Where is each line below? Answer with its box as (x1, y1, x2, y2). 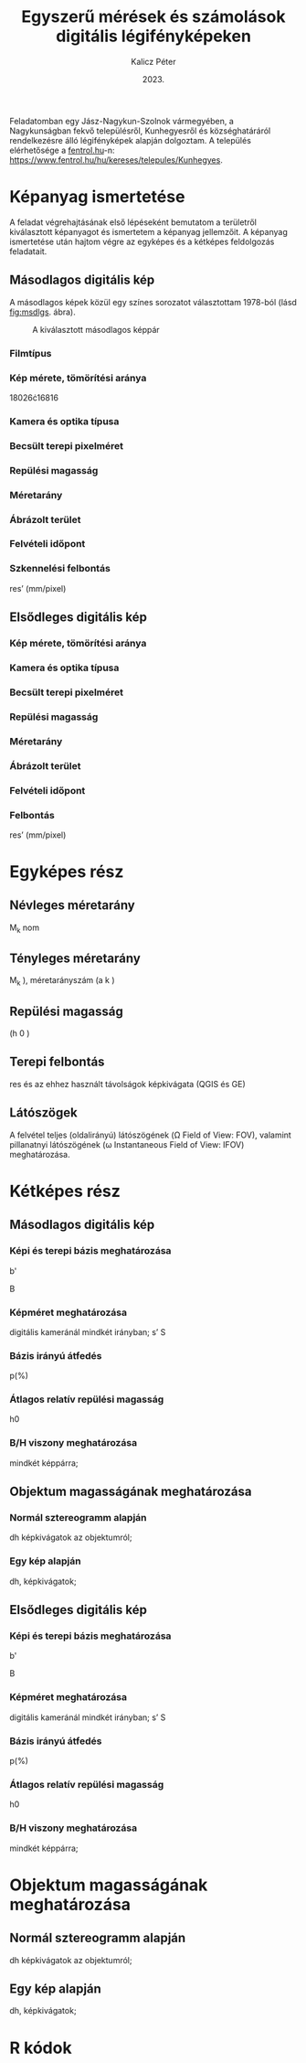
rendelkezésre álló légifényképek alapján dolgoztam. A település (9, 134, 251, 145)
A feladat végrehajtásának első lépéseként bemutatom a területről (9, 217, 258, 228)
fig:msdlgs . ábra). (9, 306, 76, 317)
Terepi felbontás (9, 1054, 105, 1070)
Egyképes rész (9, 861, 124, 882)
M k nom (9, 922, 39, 935)
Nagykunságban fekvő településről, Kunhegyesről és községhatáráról (9, 125, 271, 136)
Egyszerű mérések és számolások (21, 6, 286, 27)
